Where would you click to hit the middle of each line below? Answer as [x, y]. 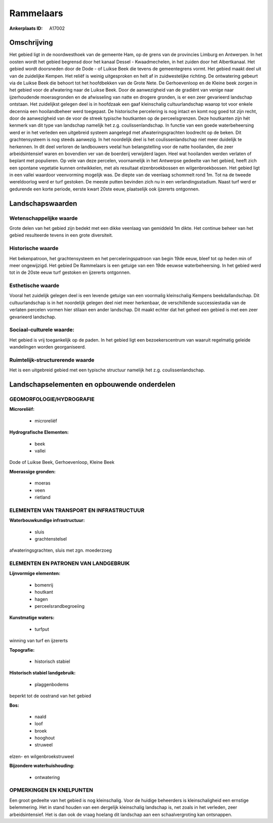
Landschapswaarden [43, 203]
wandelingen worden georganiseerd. [48, 347]
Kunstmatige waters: [32, 618]
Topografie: [22, 650]
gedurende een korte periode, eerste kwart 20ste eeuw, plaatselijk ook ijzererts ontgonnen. [104, 189]
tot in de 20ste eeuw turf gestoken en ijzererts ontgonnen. [70, 272]
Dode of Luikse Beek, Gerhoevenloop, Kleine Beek [62, 462]
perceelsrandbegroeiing [60, 606]
